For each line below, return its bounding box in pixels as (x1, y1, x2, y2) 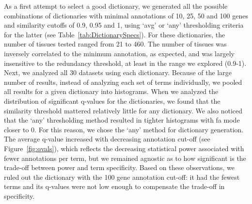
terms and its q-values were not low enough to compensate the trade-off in (4, 181, 225, 191)
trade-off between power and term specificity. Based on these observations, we (4, 162, 235, 173)
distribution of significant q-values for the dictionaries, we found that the (4, 95, 220, 106)
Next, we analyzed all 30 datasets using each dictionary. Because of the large (4, 67, 232, 78)
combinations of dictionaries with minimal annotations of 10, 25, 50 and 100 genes (4, 10, 248, 20)
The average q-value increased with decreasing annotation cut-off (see (4, 134, 210, 144)
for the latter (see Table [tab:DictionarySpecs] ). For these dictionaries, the (4, 29, 225, 39)
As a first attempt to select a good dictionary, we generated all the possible (4, 1, 228, 11)
